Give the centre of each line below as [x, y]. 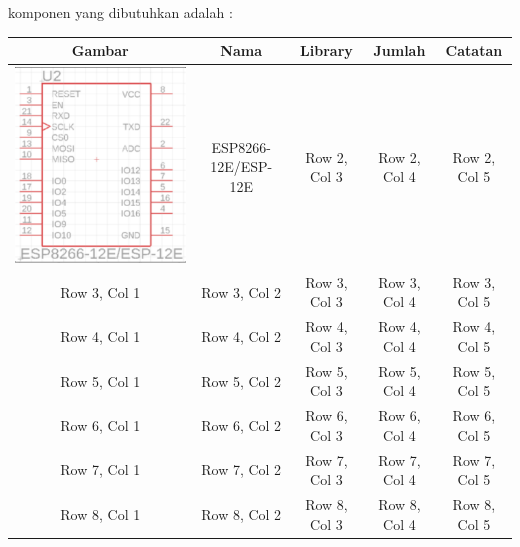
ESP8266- [241, 146]
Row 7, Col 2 [241, 469]
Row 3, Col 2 [241, 291]
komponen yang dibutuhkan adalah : [120, 12]
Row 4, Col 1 [100, 336]
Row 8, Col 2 [241, 513]
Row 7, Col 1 [100, 469]
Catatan [474, 50]
